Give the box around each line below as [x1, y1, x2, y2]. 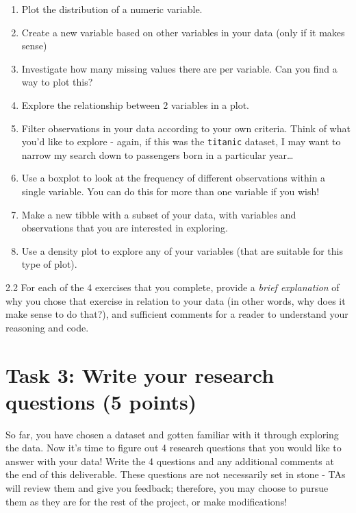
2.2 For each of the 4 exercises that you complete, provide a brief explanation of [5, 279, 340, 294]
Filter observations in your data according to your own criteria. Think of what [21, 121, 351, 135]
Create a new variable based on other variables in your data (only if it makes [21, 25, 345, 39]
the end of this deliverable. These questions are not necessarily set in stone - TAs [5, 467, 346, 481]
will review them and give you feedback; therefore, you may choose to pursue [5, 481, 329, 495]
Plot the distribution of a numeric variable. [21, 2, 203, 16]
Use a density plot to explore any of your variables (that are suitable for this [21, 243, 343, 258]
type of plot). [21, 257, 77, 271]
